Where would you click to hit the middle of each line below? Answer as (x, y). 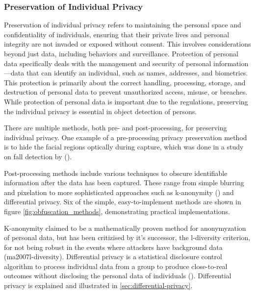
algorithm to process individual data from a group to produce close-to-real (116, 266)
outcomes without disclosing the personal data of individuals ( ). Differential (118, 276)
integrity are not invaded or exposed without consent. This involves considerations (127, 44)
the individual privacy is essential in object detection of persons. (101, 111)
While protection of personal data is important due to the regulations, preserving (126, 101)
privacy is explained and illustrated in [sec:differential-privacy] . (98, 285)
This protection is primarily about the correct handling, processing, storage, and (125, 82)
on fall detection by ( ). (38, 156)
